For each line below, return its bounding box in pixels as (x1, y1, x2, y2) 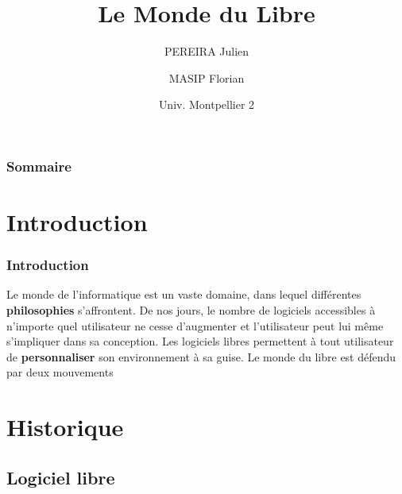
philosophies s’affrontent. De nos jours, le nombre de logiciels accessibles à (6, 302, 376, 318)
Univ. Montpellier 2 (158, 96, 255, 113)
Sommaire (6, 156, 72, 176)
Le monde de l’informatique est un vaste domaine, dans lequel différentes (6, 286, 361, 303)
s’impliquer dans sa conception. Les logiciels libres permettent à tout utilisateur (6, 333, 394, 349)
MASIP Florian (168, 69, 245, 86)
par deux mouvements (6, 364, 114, 380)
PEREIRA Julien (164, 43, 249, 60)
